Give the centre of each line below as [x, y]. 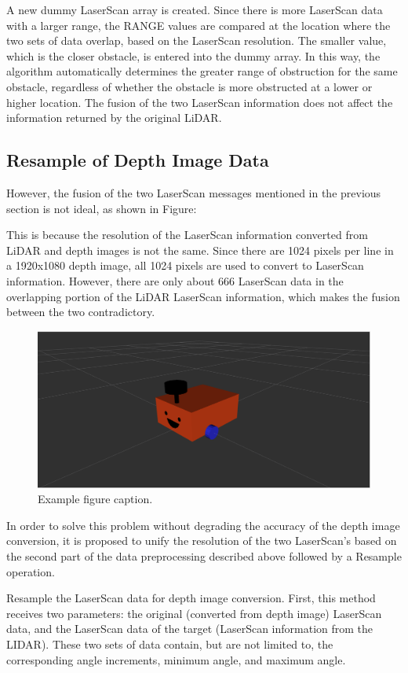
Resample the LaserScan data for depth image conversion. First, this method [191, 598]
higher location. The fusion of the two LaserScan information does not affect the [200, 102]
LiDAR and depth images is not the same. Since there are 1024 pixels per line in [200, 250]
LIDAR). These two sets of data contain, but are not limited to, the [170, 644]
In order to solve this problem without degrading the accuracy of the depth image [203, 525]
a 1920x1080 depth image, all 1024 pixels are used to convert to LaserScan [185, 265]
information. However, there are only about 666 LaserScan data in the [175, 280]
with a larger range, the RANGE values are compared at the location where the [199, 25]
